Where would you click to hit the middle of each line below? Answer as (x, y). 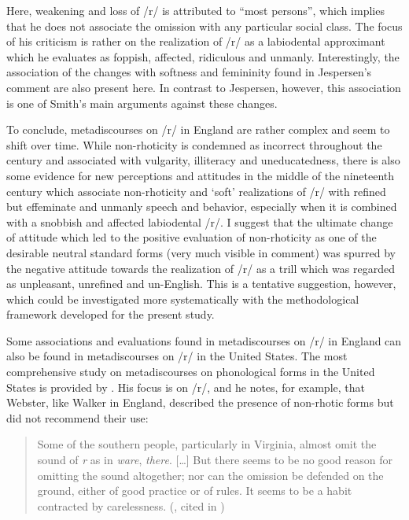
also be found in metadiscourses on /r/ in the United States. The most (177, 356)
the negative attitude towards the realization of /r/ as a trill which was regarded (201, 268)
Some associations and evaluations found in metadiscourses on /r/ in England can (204, 340)
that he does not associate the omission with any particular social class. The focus (204, 26)
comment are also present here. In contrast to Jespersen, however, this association (204, 87)
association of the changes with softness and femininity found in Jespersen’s (189, 72)
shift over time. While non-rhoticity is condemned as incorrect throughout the (194, 144)
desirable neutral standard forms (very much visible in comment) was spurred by (201, 252)
